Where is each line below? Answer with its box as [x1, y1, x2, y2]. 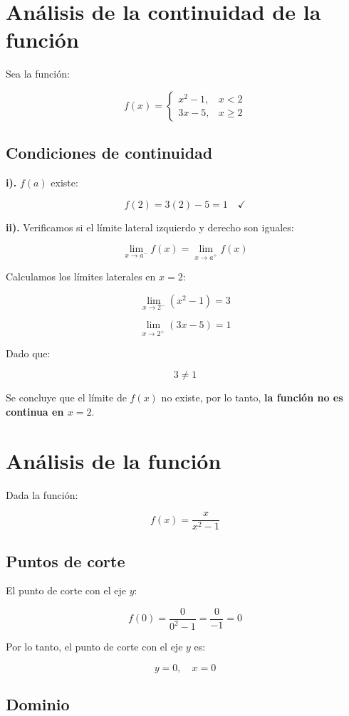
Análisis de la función [6, 446, 222, 475]
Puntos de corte [6, 549, 125, 572]
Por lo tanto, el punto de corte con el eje [6, 639, 183, 654]
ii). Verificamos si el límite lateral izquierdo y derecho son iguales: [6, 219, 294, 234]
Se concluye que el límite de [6, 390, 127, 405]
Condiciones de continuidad [6, 142, 213, 164]
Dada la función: [6, 487, 78, 502]
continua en [6, 404, 64, 418]
